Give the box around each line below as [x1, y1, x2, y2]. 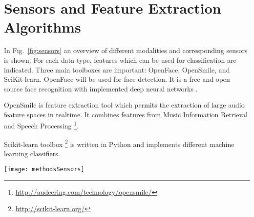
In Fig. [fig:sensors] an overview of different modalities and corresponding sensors [4, 45, 248, 55]
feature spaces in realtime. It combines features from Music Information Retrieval [4, 109, 248, 119]
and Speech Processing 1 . [4, 119, 79, 131]
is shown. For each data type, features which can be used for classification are [4, 54, 236, 65]
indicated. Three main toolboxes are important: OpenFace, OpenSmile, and [4, 64, 230, 74]
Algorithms [4, 17, 81, 37]
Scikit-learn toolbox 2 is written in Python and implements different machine [4, 137, 234, 149]
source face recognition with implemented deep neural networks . [4, 83, 198, 93]
